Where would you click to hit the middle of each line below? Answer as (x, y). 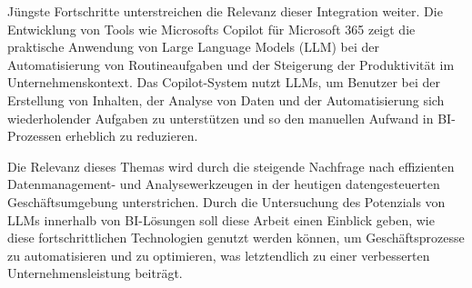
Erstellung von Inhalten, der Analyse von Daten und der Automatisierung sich (226, 99)
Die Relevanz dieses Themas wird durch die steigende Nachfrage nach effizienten (231, 166)
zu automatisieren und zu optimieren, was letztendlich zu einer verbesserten (219, 255)
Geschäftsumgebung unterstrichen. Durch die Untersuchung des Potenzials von (226, 201)
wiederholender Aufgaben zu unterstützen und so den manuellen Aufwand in (221, 118)
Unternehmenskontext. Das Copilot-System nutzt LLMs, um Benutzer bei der (224, 82)
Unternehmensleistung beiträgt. (95, 273)
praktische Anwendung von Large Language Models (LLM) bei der (194, 47)
